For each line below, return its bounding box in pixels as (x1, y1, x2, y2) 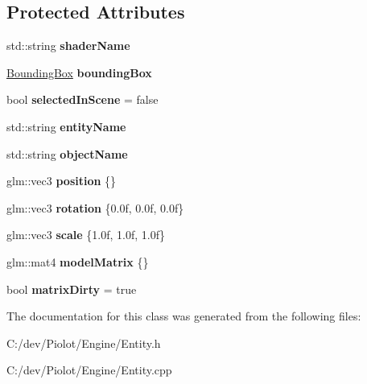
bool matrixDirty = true (6, 280, 137, 297)
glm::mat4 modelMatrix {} (6, 253, 149, 270)
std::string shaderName (6, 37, 130, 54)
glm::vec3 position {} (6, 172, 117, 189)
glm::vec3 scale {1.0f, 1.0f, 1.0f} (6, 226, 165, 243)
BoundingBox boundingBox (6, 64, 152, 81)
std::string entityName (6, 118, 126, 134)
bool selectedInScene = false (6, 91, 159, 108)
